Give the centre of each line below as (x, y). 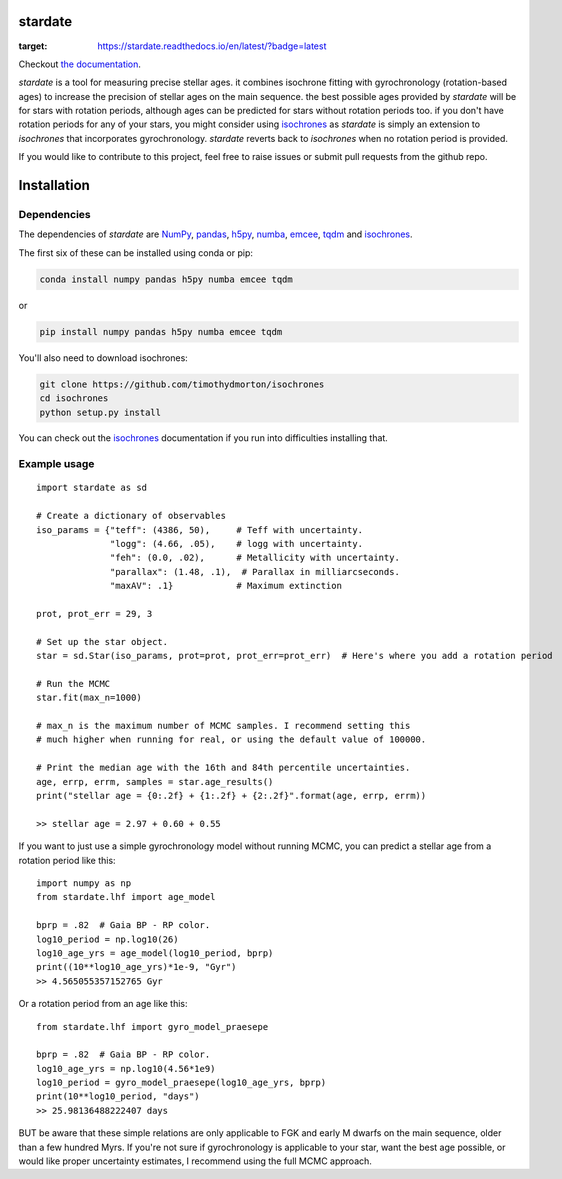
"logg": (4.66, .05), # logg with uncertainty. (237, 543)
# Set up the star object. (102, 641)
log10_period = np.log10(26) (107, 939)
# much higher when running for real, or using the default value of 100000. (231, 739)
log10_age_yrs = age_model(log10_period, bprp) (155, 953)
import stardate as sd (92, 488)
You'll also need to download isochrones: (103, 357)
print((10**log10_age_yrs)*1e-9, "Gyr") (136, 967)
